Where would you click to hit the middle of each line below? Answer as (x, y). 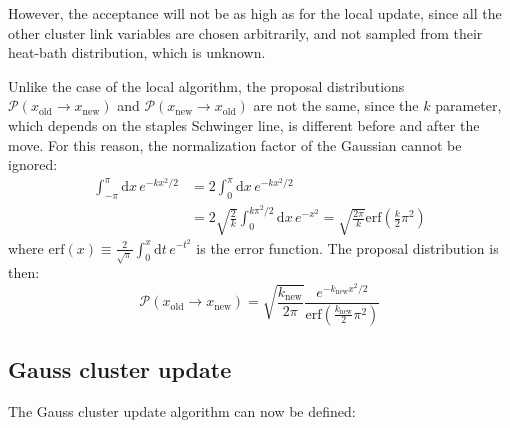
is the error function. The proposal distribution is (347, 247)
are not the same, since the (336, 105)
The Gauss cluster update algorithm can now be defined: (182, 410)
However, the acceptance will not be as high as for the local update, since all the (255, 13)
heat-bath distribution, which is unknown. (137, 52)
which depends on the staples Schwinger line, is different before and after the (244, 124)
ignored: (33, 164)
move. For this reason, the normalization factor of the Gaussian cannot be (235, 144)
